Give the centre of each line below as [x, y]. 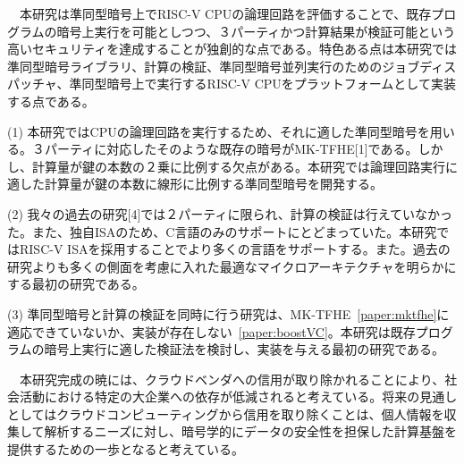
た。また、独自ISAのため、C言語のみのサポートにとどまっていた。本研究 [222, 231]
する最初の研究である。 [76, 284]
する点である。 [51, 101]
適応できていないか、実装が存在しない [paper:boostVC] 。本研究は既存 [211, 331]
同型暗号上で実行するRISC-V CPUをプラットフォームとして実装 [269, 84]
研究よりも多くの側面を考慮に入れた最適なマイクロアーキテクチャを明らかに [232, 266]
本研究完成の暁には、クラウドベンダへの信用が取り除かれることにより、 [232, 379]
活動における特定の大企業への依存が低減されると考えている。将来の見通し [238, 397]
